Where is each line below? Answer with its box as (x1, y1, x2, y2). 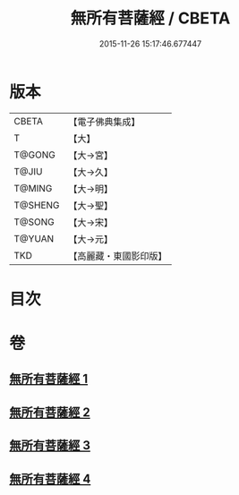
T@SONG (13, 216, 55, 228)
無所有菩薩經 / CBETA (70, 8, 231, 29)
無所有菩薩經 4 (9, 471, 91, 486)
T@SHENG (13, 199, 60, 211)
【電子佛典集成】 (68, 115, 141, 128)
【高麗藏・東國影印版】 (68, 250, 167, 262)
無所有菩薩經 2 (9, 405, 91, 420)
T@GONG (13, 149, 55, 161)
